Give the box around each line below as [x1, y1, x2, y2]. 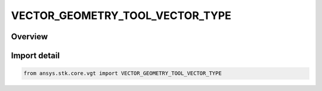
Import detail [11, 51, 60, 61]
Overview [11, 32, 48, 42]
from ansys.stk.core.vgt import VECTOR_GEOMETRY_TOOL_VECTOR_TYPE [23, 70, 222, 77]
